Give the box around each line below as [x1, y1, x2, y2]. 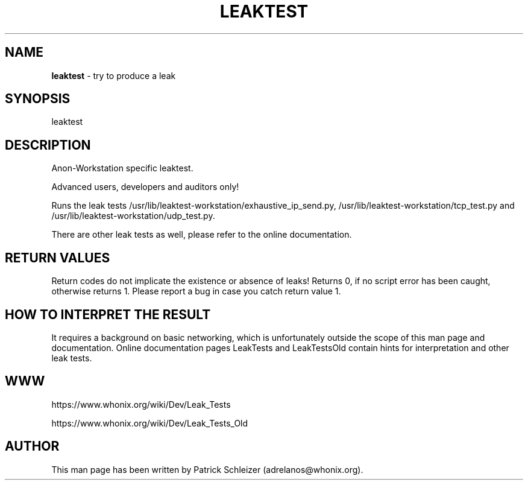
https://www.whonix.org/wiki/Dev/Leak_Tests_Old [51, 417, 248, 428]
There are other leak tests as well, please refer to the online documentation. [51, 229, 352, 240]
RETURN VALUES [5, 250, 110, 265]
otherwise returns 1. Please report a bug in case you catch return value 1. [51, 286, 341, 297]
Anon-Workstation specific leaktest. [51, 163, 193, 174]
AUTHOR [5, 439, 60, 454]
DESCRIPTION [5, 137, 91, 153]
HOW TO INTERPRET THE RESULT [5, 306, 211, 322]
